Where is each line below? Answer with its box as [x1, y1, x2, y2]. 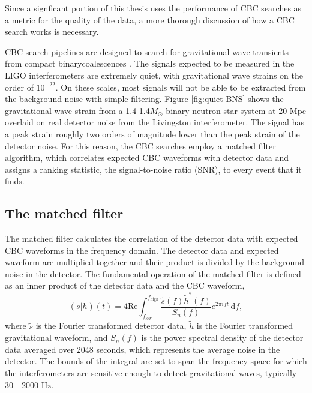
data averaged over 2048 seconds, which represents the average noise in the [5, 343, 280, 355]
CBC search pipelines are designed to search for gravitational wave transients [5, 45, 289, 58]
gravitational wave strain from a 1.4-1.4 [5, 104, 150, 116]
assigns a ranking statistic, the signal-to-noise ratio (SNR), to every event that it [5, 163, 302, 175]
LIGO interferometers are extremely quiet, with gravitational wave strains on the [5, 68, 303, 81]
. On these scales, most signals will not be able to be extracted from [55, 80, 306, 93]
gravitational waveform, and [5, 331, 108, 344]
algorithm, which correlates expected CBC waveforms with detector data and [5, 151, 289, 164]
